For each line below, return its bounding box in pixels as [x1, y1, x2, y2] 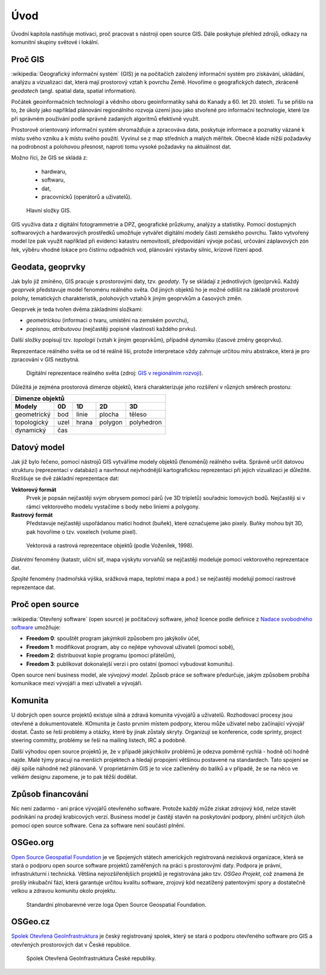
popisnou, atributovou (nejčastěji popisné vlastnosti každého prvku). [26, 325, 197, 332]
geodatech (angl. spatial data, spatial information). [11, 87, 137, 94]
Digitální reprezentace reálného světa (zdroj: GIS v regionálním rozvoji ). [26, 369, 203, 377]
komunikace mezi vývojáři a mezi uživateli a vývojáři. [11, 680, 143, 687]
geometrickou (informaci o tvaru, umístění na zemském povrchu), [26, 317, 189, 324]
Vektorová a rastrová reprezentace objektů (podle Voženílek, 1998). [26, 542, 194, 549]
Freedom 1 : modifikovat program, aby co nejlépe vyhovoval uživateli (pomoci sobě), [26, 643, 235, 650]
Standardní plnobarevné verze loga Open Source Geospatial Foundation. [26, 901, 206, 908]
